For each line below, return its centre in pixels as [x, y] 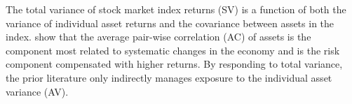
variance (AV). [37, 91]
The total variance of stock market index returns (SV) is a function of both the [176, 9]
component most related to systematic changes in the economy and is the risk [173, 50]
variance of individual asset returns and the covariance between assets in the [170, 23]
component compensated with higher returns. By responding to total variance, [174, 64]
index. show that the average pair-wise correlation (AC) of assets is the [158, 37]
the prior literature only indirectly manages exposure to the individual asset [169, 77]
